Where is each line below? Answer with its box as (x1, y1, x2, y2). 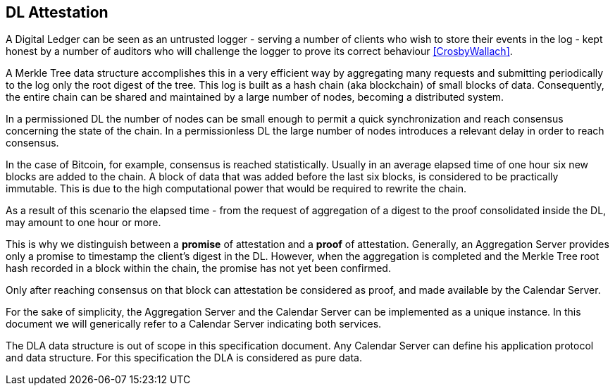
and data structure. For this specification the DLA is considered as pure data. (6, 352, 362, 364)
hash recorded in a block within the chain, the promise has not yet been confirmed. (6, 262, 391, 275)
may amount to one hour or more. (6, 216, 161, 229)
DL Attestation (6, 4, 108, 21)
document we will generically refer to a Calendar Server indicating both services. (6, 318, 382, 330)
